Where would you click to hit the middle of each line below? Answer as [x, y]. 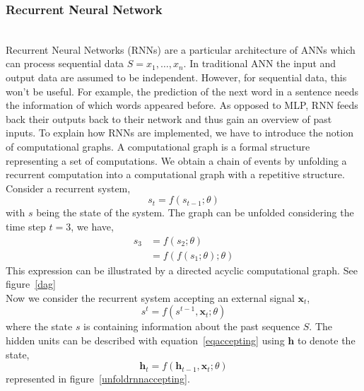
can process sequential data [65, 63]
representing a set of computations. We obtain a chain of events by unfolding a [176, 160]
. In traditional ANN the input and [260, 63]
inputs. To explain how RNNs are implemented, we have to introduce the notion [180, 133]
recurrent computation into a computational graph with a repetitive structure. [175, 174]
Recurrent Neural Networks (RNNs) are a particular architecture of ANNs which [181, 49]
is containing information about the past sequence [192, 326]
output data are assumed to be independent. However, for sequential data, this [176, 77]
